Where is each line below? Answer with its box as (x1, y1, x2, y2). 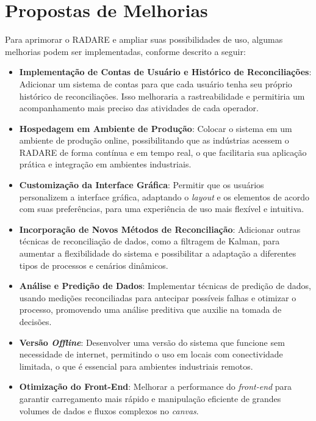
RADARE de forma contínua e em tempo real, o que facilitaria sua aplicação (19, 145, 307, 158)
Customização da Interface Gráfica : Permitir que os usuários (19, 178, 264, 191)
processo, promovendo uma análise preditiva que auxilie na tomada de (19, 303, 282, 316)
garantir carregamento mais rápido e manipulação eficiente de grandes (19, 392, 281, 405)
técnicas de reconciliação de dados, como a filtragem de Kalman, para (19, 235, 280, 247)
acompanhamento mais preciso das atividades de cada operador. (19, 101, 259, 114)
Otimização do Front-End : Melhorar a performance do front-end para (19, 380, 292, 393)
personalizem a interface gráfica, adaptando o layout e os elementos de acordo (19, 190, 309, 203)
